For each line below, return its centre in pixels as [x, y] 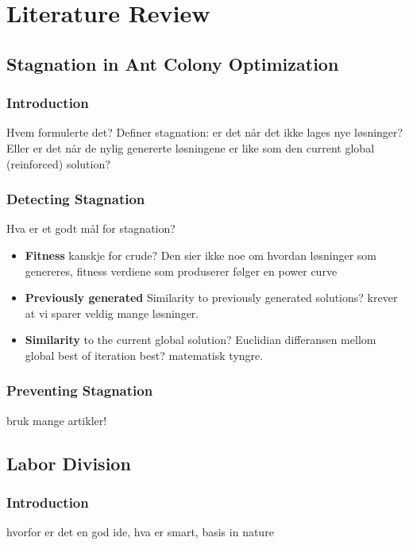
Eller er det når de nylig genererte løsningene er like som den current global [191, 147]
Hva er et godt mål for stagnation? [91, 228]
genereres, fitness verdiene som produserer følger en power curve [181, 271]
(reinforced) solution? [58, 163]
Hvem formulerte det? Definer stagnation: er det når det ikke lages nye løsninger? [205, 132]
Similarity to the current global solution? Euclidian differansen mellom [201, 340]
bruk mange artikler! [57, 420]
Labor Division [69, 463]
